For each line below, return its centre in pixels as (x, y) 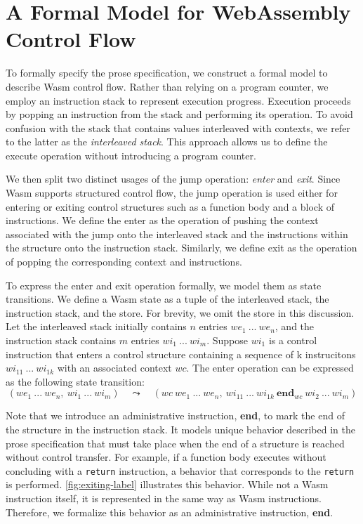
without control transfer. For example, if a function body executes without (166, 457)
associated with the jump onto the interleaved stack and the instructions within (177, 234)
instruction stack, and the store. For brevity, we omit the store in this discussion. (180, 312)
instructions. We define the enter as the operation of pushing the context (162, 220)
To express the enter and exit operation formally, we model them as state (164, 285)
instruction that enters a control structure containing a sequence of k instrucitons (181, 354)
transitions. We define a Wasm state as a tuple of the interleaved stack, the (167, 299)
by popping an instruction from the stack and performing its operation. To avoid (179, 114)
